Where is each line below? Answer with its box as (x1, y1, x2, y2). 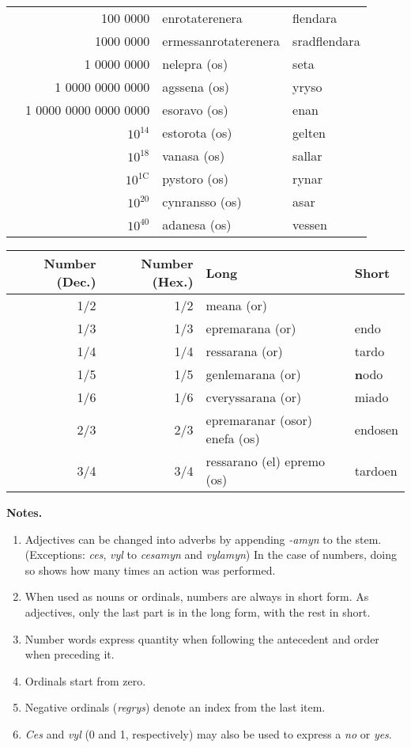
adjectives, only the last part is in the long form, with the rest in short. (25, 603, 371, 620)
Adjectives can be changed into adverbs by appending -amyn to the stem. (25, 530, 382, 547)
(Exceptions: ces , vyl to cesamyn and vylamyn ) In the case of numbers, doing (25, 546, 397, 563)
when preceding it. (25, 646, 115, 663)
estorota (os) (162, 123, 232, 142)
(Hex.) (152, 272, 194, 290)
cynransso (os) (162, 192, 242, 211)
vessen (292, 215, 327, 234)
